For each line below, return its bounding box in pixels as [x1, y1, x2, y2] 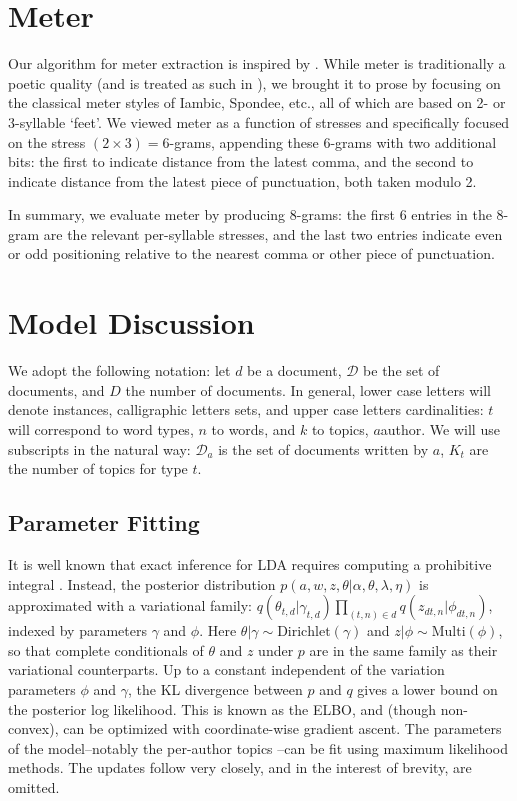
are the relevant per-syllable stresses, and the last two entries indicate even [43, 223, 503, 244]
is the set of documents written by [218, 438, 429, 459]
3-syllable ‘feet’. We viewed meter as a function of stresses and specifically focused [8, 111, 510, 132]
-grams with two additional [330, 131, 497, 152]
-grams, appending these [169, 131, 319, 152]
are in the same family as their [309, 639, 498, 660]
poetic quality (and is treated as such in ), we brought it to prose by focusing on [8, 72, 501, 93]
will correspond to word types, [8, 418, 194, 439]
